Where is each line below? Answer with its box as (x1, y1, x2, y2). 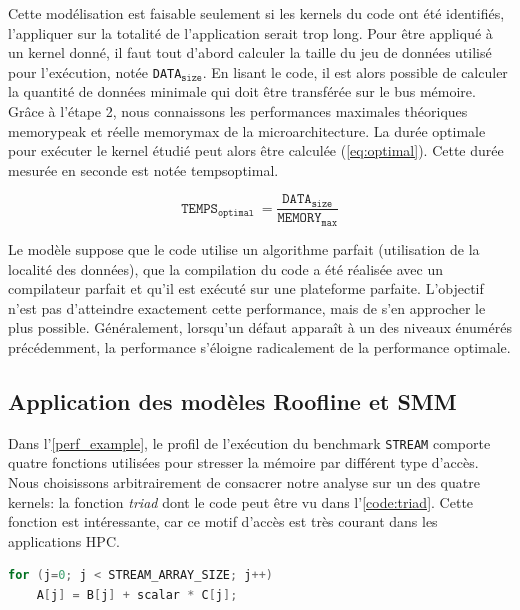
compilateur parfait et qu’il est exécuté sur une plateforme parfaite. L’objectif (8, 278, 484, 299)
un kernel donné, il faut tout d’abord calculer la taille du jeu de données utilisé (8, 42, 492, 63)
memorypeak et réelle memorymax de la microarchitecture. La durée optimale (8, 120, 486, 141)
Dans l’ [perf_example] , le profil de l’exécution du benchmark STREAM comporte (8, 432, 491, 453)
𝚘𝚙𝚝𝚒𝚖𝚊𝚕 (217, 208, 254, 219)
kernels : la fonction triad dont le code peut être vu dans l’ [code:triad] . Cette (8, 491, 474, 512)
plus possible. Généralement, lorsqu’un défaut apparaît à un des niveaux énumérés (8, 317, 512, 338)
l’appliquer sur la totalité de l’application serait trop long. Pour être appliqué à (8, 22, 493, 43)
